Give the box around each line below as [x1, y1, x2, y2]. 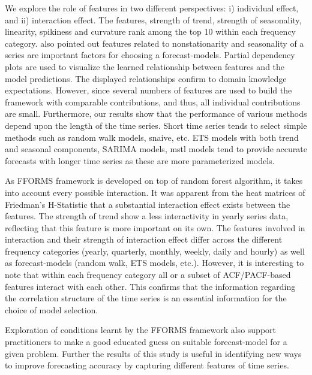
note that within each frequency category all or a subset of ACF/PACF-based [5, 268, 291, 281]
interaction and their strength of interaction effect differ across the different [5, 233, 283, 246]
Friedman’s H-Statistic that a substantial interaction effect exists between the [5, 198, 290, 210]
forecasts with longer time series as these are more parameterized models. [5, 154, 275, 167]
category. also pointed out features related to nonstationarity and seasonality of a [5, 37, 304, 49]
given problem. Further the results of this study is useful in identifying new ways [5, 347, 302, 359]
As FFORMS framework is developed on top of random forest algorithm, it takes [5, 174, 303, 187]
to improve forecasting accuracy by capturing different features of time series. [5, 359, 289, 371]
